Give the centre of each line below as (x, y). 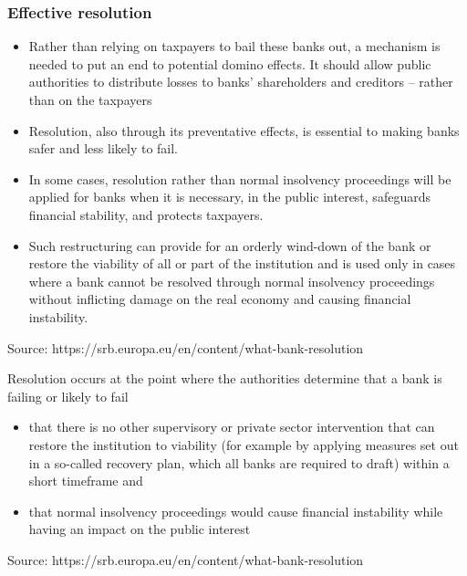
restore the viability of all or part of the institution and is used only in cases (242, 263)
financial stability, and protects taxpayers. (146, 214)
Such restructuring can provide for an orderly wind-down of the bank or (230, 245)
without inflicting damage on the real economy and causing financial (220, 299)
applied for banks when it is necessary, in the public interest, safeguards (229, 197)
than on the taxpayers (90, 99)
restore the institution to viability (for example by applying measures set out (244, 444)
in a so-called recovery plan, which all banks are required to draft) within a (239, 462)
